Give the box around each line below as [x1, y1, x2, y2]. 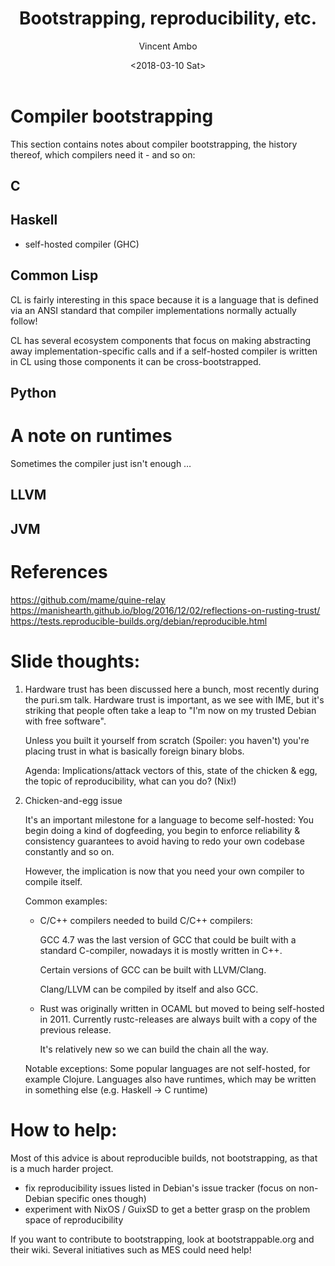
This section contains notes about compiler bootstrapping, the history [10, 138, 298, 150]
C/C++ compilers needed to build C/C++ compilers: [39, 914, 253, 926]
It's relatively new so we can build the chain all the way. [39, 1043, 269, 1055]
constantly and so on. [24, 845, 115, 857]
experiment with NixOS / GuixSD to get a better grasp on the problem [24, 1203, 311, 1215]
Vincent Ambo [138, 40, 198, 52]
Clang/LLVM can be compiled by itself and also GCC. [39, 983, 259, 995]
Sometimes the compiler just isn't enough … [10, 458, 192, 470]
